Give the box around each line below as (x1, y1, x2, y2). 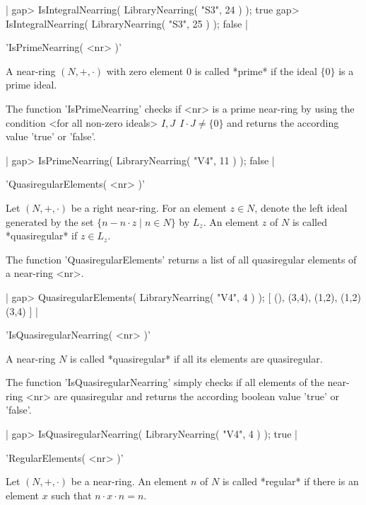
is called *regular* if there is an (222, 474, 359, 489)
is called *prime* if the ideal (194, 63, 317, 78)
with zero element (106, 63, 184, 78)
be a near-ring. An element (71, 474, 188, 489)
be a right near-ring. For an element (71, 200, 227, 215)
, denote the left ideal (254, 200, 348, 215)
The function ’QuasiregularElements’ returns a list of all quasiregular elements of (6, 251, 357, 266)
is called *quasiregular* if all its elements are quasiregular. (70, 351, 323, 365)
